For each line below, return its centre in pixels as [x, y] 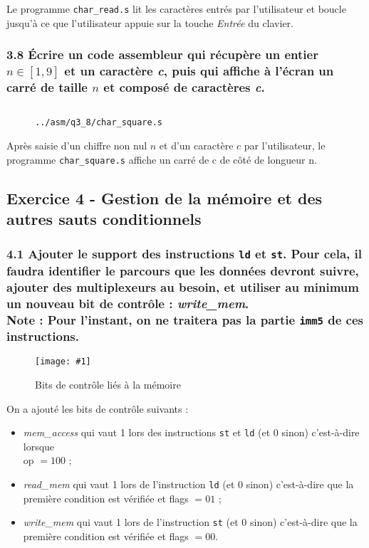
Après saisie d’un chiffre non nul [77, 145]
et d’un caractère [196, 145]
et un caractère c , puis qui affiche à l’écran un [199, 71]
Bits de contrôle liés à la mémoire [108, 384]
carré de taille [47, 87]
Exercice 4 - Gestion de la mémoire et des [164, 197]
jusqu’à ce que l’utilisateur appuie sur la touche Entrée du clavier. [150, 22]
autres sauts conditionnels [104, 218]
